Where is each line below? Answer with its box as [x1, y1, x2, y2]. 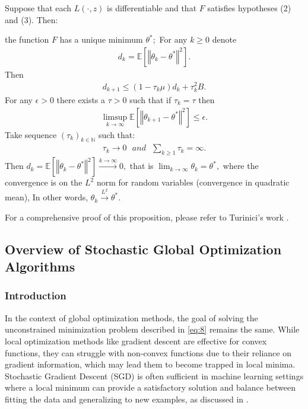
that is [129, 159, 154, 172]
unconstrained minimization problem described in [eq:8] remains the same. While [5, 323, 300, 335]
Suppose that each [5, 2, 72, 14]
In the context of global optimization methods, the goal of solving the [5, 311, 258, 324]
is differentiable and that [107, 2, 197, 14]
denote [212, 33, 237, 46]
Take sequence [5, 128, 57, 140]
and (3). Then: [5, 13, 58, 25]
